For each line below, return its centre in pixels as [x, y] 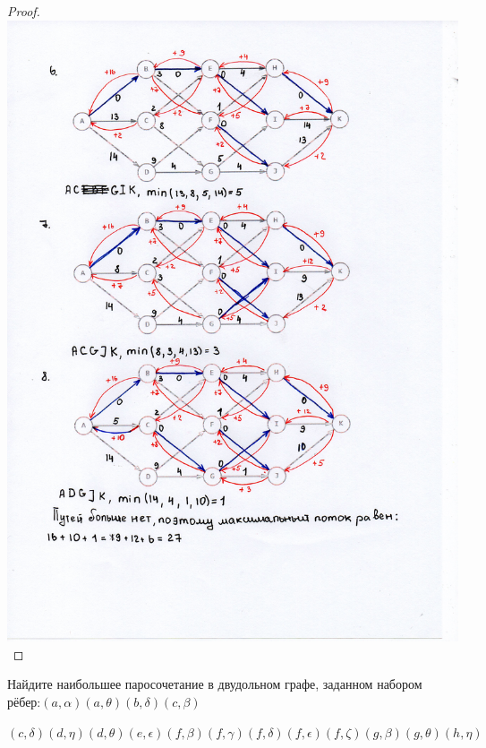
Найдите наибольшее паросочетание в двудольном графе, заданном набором [215, 684]
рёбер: [24, 702]
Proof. [24, 11]
